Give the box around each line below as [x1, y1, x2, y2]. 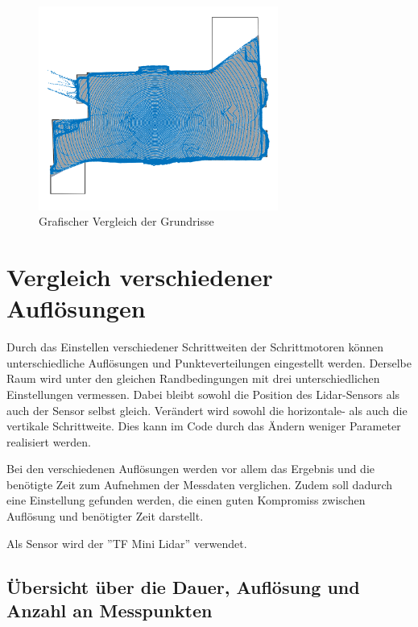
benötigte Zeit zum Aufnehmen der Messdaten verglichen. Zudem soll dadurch [6, 475, 393, 492]
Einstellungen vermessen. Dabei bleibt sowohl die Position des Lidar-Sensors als [6, 385, 400, 402]
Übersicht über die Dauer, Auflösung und [6, 574, 360, 599]
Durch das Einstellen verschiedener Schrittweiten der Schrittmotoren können [6, 338, 383, 355]
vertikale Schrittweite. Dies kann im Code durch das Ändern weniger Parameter [6, 417, 401, 434]
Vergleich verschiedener [6, 260, 273, 293]
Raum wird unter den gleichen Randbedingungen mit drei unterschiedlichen [6, 370, 380, 387]
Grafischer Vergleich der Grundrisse [39, 213, 214, 230]
